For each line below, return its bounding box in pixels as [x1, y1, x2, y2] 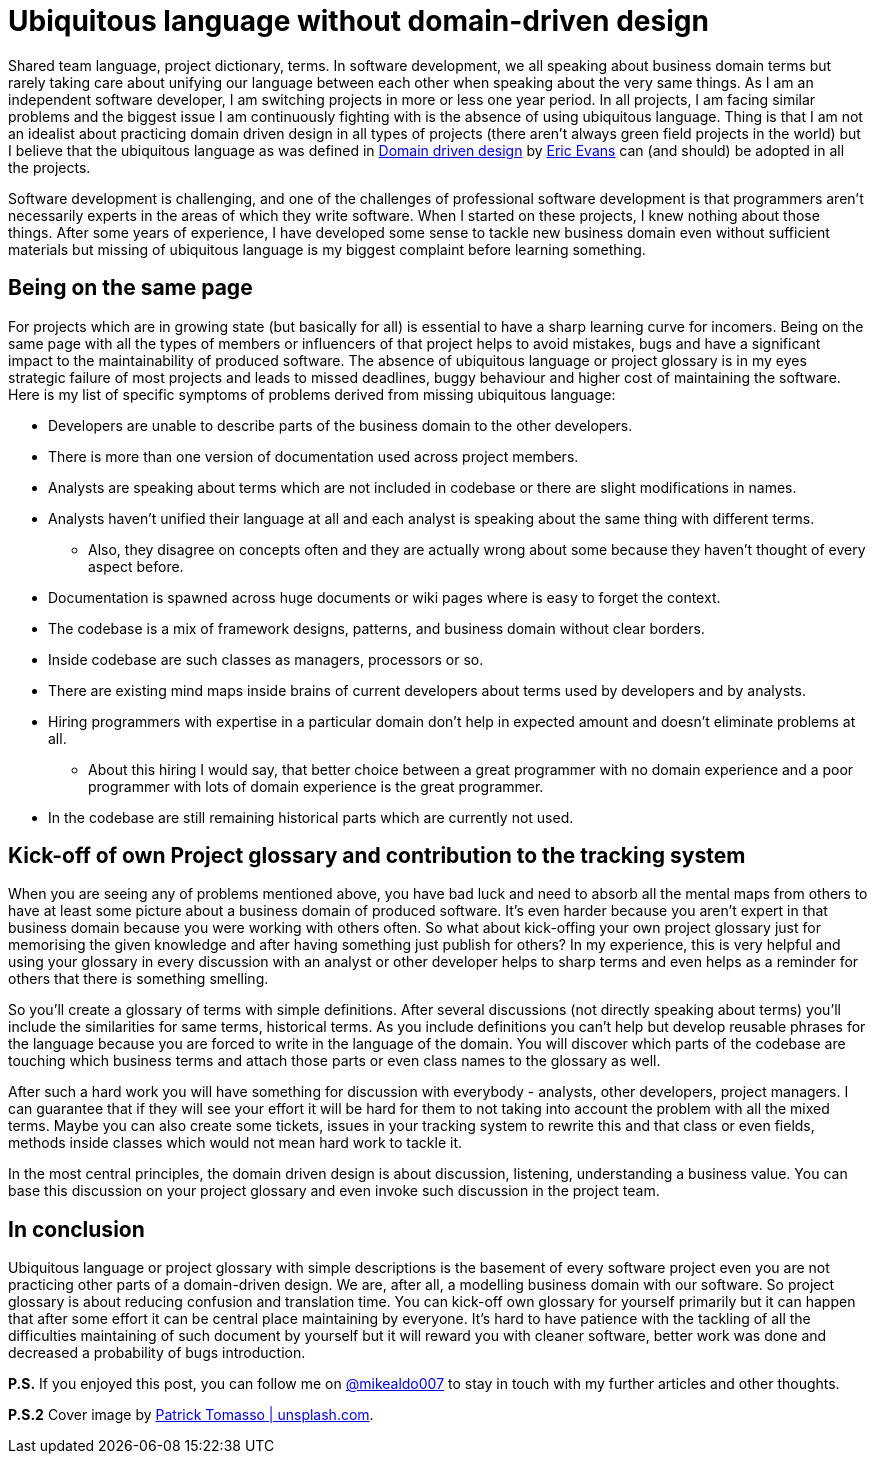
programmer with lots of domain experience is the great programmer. [88, 777, 544, 795]
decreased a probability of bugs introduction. [8, 1344, 306, 1362]
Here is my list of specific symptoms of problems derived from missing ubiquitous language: [8, 385, 616, 403]
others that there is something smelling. [8, 970, 269, 988]
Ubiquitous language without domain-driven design [8, 4, 709, 38]
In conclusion [8, 1216, 145, 1242]
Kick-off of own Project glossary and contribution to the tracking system [8, 843, 746, 869]
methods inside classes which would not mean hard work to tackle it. [8, 1134, 463, 1152]
